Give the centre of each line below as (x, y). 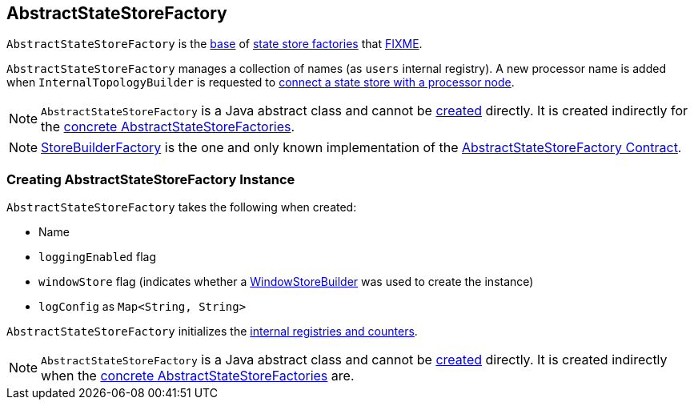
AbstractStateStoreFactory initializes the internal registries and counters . (212, 332)
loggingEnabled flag (97, 257)
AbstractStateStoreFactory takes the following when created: (182, 207)
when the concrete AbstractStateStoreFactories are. (198, 376)
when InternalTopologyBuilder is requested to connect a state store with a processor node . (261, 82)
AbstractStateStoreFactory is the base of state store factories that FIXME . (215, 44)
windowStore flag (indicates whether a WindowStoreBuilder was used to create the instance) (286, 282)
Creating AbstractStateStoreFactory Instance (151, 179)
